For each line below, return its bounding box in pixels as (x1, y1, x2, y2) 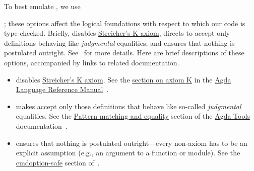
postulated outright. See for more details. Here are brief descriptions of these (4, 47, 244, 58)
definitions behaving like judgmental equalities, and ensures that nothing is (4, 37, 235, 48)
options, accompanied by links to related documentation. (4, 57, 179, 67)
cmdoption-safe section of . (16, 157, 100, 167)
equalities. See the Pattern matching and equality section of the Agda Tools (16, 111, 250, 121)
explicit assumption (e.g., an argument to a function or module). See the (16, 147, 240, 158)
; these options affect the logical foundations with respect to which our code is (4, 18, 245, 28)
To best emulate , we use (4, 1, 81, 11)
